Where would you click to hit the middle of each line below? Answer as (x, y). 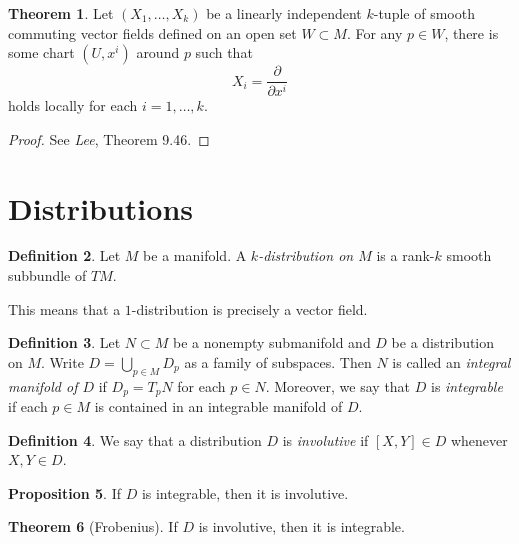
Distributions (100, 207)
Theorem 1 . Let (61, 13)
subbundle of (47, 275)
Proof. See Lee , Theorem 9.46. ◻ (109, 138)
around (158, 52)
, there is (471, 32)
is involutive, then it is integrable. (301, 526)
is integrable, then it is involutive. (245, 492)
